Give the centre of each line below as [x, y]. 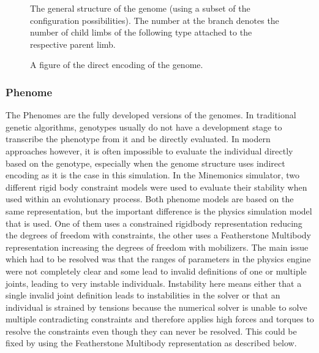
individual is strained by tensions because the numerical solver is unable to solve [156, 307]
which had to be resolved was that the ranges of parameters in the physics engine [158, 259]
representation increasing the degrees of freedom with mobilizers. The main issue [157, 247]
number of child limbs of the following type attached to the [141, 32]
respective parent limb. [73, 44]
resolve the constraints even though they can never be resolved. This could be [151, 331]
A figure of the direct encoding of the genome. [117, 65]
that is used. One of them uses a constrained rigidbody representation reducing [154, 223]
